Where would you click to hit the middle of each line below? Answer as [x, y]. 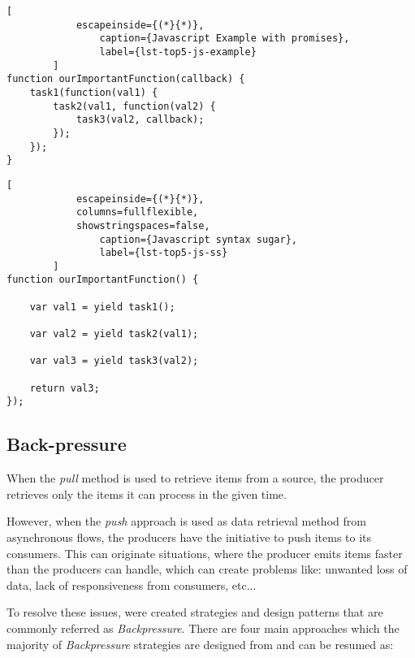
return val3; [65, 388]
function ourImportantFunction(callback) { [126, 79]
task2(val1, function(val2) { [134, 106]
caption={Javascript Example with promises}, [225, 39]
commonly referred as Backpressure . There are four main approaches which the [203, 628]
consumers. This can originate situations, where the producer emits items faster [205, 553]
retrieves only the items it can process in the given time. [147, 493]
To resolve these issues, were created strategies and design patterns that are [195, 612]
